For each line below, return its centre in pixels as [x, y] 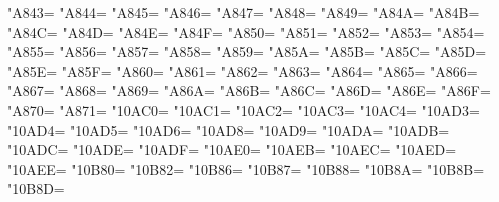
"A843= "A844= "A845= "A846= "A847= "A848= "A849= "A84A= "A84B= [243, 12]
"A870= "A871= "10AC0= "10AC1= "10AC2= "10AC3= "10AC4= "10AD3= [243, 109]
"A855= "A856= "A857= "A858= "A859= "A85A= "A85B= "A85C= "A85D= [247, 51]
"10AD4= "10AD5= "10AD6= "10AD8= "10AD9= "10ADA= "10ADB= [228, 129]
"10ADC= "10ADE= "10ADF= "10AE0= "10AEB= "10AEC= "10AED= [232, 149]
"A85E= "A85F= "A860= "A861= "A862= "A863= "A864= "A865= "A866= [242, 70]
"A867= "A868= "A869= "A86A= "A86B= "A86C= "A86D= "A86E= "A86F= [249, 90]
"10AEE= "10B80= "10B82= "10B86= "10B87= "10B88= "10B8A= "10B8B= [246, 168]
